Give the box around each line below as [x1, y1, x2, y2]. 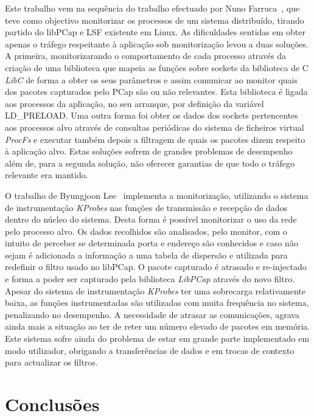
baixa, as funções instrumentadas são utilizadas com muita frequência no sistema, [5, 296, 309, 309]
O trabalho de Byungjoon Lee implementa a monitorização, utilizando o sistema [5, 189, 309, 201]
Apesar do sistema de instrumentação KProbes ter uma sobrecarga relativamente [5, 284, 306, 297]
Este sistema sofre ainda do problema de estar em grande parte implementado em [5, 332, 310, 345]
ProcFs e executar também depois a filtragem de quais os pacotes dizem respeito [5, 133, 305, 145]
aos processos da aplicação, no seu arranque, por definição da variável [5, 97, 264, 109]
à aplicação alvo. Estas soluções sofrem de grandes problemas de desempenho [5, 145, 293, 158]
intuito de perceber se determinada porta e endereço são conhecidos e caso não [5, 237, 298, 249]
